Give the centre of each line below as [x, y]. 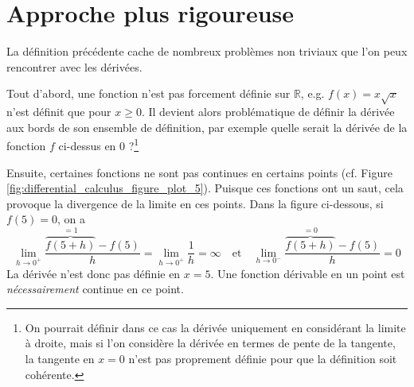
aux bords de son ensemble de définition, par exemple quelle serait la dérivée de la [207, 127]
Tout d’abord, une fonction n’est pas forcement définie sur [148, 93]
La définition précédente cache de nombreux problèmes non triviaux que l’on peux [207, 51]
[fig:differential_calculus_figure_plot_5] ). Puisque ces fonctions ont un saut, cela [205, 188]
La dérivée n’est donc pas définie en [94, 273]
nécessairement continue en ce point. [95, 289]
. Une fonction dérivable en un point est [308, 273]
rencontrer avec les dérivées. [74, 66]
